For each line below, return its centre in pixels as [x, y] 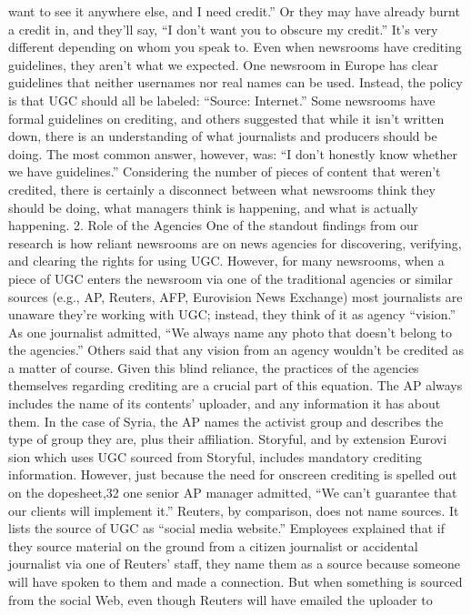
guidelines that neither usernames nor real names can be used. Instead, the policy [235, 82]
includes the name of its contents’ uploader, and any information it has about [225, 403]
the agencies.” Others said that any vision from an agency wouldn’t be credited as [236, 350]
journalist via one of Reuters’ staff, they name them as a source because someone [234, 564]
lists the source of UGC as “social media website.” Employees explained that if [226, 528]
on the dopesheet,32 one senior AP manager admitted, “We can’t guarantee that [233, 493]
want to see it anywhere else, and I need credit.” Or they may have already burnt [234, 11]
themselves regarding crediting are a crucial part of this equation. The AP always [235, 385]
